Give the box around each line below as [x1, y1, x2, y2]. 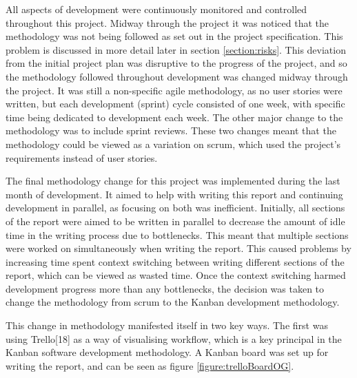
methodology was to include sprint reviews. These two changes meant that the [6, 123, 336, 138]
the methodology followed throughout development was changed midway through [6, 69, 348, 83]
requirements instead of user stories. [6, 150, 158, 165]
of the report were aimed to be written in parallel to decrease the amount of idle [6, 213, 345, 228]
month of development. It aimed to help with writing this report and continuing [6, 187, 343, 201]
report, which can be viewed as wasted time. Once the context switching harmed [6, 268, 346, 282]
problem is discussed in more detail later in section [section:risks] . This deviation [6, 42, 346, 56]
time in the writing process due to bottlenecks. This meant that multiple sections [6, 227, 349, 242]
